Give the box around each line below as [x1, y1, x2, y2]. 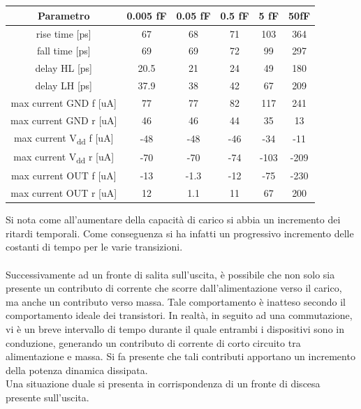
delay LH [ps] [35, 78, 93, 93]
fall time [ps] [36, 43, 91, 58]
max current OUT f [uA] [10, 168, 117, 183]
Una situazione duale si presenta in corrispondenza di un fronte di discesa [6, 376, 321, 391]
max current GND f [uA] [10, 95, 117, 110]
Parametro [37, 8, 90, 22]
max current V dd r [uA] [13, 149, 115, 165]
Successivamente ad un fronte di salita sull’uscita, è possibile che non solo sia [6, 267, 335, 281]
